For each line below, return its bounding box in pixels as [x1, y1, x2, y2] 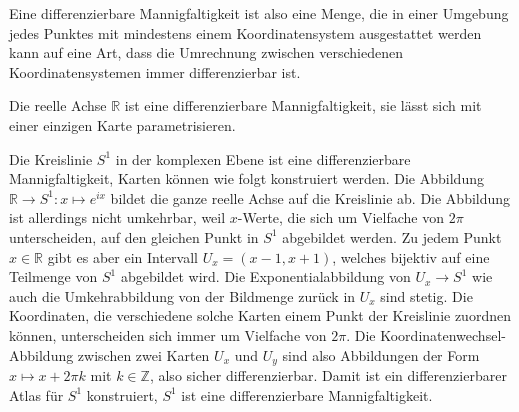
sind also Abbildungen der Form [282, 344, 480, 365]
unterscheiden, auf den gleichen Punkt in [9, 226, 259, 247]
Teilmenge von [9, 266, 98, 287]
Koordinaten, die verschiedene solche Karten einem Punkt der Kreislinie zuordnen [9, 305, 511, 326]
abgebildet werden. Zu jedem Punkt [282, 226, 502, 247]
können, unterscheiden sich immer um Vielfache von [9, 324, 327, 345]
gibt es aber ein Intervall [47, 246, 198, 267]
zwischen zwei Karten [77, 344, 210, 365]
